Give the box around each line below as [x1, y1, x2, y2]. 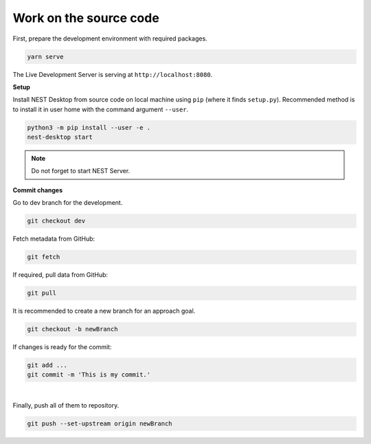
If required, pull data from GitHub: [12, 271, 109, 279]
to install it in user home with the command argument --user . [12, 105, 189, 113]
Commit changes [12, 186, 63, 194]
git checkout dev [27, 217, 86, 225]
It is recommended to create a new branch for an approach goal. [12, 307, 196, 315]
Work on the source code [12, 10, 159, 25]
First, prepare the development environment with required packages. [12, 34, 207, 43]
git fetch [27, 253, 60, 261]
